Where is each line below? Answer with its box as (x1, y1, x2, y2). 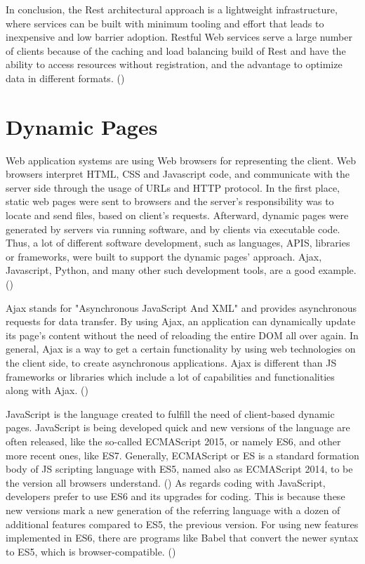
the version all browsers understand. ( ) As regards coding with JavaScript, (6, 475, 326, 490)
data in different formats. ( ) (6, 70, 125, 85)
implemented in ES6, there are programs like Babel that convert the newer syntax (6, 530, 359, 545)
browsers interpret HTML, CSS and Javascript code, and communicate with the (6, 166, 350, 181)
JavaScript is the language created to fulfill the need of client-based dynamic (6, 406, 335, 421)
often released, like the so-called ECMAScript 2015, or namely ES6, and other (6, 433, 341, 448)
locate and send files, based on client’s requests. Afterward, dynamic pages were (6, 208, 349, 223)
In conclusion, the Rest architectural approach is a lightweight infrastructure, (6, 2, 338, 16)
